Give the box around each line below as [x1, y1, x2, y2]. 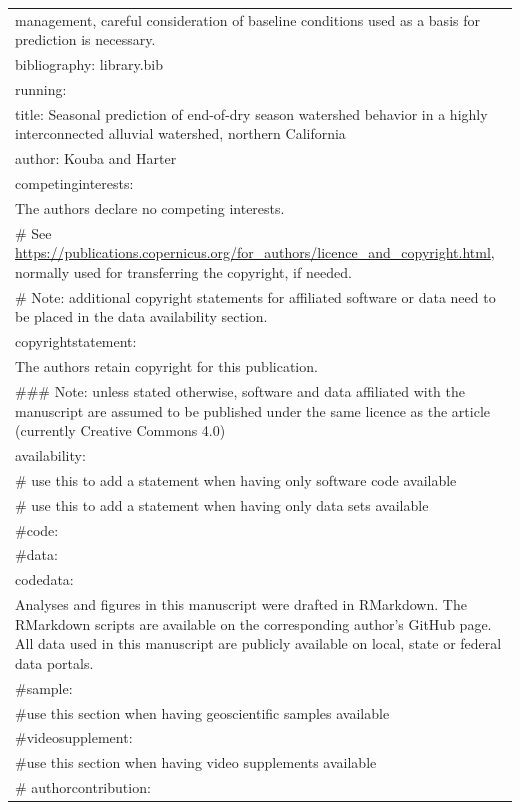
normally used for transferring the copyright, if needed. [15, 262, 352, 283]
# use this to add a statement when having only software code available [15, 469, 457, 490]
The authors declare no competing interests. [15, 198, 285, 218]
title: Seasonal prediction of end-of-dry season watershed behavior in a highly [15, 103, 488, 124]
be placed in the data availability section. [15, 306, 268, 327]
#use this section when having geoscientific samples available [15, 702, 390, 723]
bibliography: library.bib [15, 54, 163, 75]
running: [15, 79, 67, 100]
